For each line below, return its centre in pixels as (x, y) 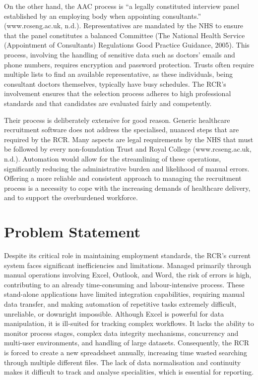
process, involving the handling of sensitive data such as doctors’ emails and (120, 54)
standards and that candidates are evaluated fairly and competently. (108, 103)
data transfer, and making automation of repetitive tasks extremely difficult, (120, 303)
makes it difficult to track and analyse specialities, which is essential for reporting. (129, 372)
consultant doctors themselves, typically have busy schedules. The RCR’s (115, 83)
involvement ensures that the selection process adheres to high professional (118, 93)
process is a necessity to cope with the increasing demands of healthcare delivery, (127, 188)
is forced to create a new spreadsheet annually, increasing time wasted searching (126, 352)
